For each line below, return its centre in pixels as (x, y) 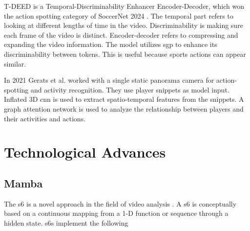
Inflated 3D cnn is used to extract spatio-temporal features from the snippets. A (124, 99)
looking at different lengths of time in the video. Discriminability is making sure (124, 25)
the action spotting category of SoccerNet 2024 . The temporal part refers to (119, 15)
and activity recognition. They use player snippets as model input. (130, 89)
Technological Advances (85, 152)
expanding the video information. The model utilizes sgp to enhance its (111, 44)
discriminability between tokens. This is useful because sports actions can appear (125, 54)
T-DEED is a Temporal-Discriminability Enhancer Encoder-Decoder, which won (124, 6)
